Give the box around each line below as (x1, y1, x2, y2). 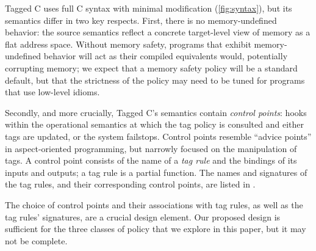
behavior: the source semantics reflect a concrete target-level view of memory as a (5, 26, 311, 38)
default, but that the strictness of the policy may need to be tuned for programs (5, 73, 305, 86)
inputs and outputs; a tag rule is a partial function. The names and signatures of (5, 166, 307, 178)
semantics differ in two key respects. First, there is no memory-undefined (5, 13, 277, 26)
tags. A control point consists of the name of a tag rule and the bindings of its (5, 154, 297, 167)
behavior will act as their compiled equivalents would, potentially (43, 49, 288, 62)
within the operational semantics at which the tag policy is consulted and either (5, 118, 304, 131)
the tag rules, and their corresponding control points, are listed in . (5, 178, 256, 191)
